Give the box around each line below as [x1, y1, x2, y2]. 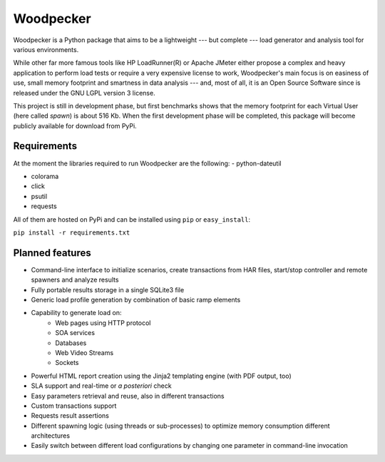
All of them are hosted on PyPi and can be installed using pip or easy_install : [13, 215, 251, 224]
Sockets [55, 359, 79, 367]
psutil [31, 192, 48, 200]
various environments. [13, 45, 79, 53]
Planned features [13, 247, 92, 259]
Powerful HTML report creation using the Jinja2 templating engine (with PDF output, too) [31, 371, 292, 380]
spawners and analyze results [31, 275, 119, 284]
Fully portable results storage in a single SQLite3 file [31, 285, 185, 294]
